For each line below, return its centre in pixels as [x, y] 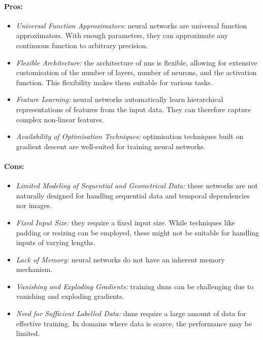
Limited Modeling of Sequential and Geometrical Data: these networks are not [137, 185]
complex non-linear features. [60, 119]
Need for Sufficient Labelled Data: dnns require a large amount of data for [131, 313]
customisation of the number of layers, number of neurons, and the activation [136, 72]
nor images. [34, 205]
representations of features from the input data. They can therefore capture [134, 109]
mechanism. [34, 269]
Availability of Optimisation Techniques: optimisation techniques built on [130, 136]
